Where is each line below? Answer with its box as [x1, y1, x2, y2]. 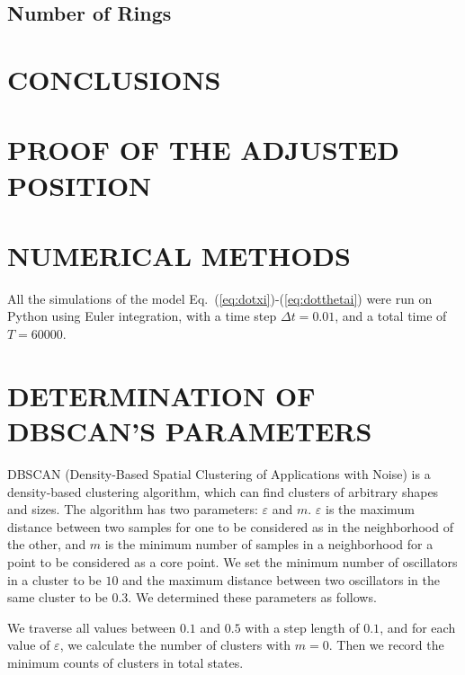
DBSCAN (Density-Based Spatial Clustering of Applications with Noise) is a [7, 464, 431, 483]
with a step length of [245, 617, 360, 636]
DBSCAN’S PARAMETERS [7, 413, 372, 449]
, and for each [380, 617, 456, 636]
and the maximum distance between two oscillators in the [122, 570, 441, 589]
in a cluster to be [7, 570, 102, 589]
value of [7, 635, 50, 654]
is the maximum [325, 500, 415, 519]
